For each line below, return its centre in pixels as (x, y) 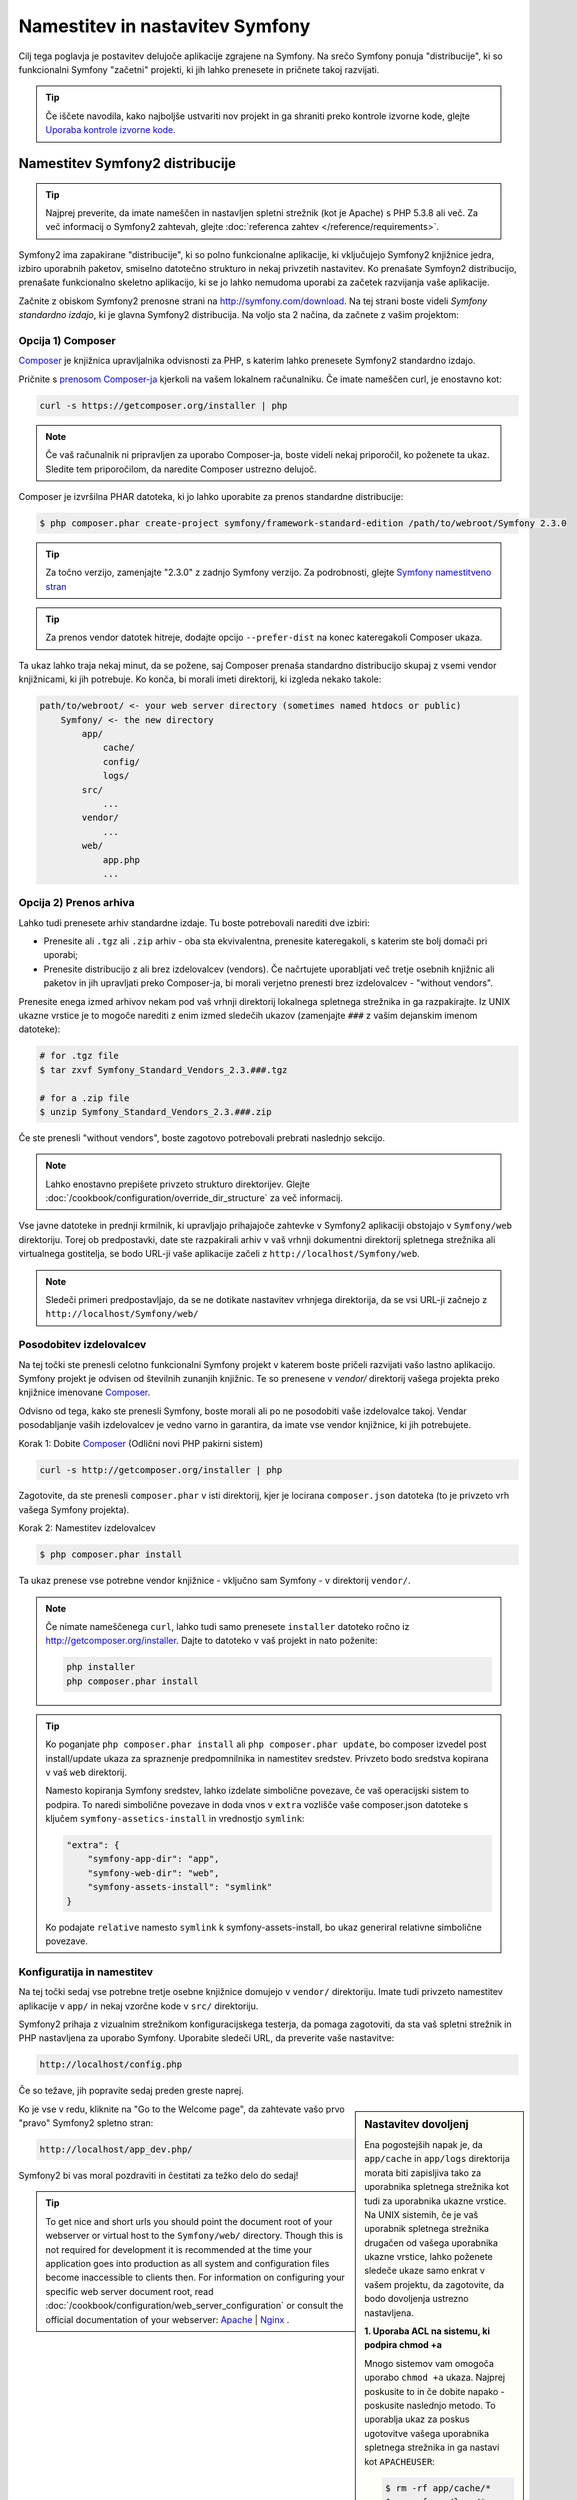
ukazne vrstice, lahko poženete (429, 2257)
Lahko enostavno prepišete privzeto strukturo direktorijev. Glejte (177, 1184)
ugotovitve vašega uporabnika (427, 2433)
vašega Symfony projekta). (74, 1509)
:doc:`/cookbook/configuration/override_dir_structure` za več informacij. (194, 1198)
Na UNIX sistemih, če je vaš (421, 2214)
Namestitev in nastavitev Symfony (164, 26)
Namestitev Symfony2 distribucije (127, 163)
